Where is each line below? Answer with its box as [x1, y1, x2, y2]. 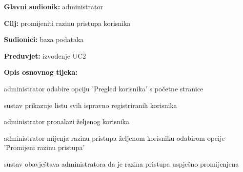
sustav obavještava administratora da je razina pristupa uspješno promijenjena [4, 158, 239, 169]
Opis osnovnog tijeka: [4, 67, 78, 77]
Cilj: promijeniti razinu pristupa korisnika [4, 18, 131, 28]
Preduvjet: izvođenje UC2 [4, 50, 86, 61]
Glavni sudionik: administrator [4, 1, 103, 11]
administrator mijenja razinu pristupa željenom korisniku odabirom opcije [4, 132, 225, 143]
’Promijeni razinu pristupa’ [4, 142, 85, 152]
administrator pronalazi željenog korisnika [4, 116, 130, 127]
